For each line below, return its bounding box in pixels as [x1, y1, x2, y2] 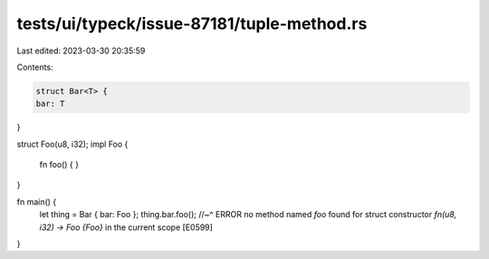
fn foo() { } [39, 159, 79, 170]
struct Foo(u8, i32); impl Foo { [16, 139, 129, 149]
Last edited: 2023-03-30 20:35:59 [16, 45, 146, 56]
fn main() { [16, 196, 57, 207]
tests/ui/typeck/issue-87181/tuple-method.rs [16, 14, 368, 34]
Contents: [16, 62, 53, 72]
